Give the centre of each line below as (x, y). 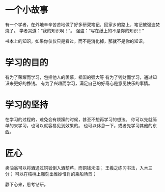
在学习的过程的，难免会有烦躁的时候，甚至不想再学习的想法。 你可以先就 (79, 119)
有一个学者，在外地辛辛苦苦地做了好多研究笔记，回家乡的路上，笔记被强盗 (80, 24)
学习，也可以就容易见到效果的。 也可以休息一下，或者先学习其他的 (85, 125)
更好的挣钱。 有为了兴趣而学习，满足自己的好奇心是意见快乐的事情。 (83, 83)
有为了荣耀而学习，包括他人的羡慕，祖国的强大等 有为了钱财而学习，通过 (79, 77)
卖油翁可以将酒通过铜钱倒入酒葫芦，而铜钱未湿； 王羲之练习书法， (72, 168)
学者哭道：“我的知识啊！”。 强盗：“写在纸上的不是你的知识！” (82, 30)
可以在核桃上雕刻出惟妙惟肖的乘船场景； (55, 174)
